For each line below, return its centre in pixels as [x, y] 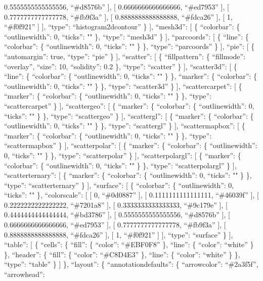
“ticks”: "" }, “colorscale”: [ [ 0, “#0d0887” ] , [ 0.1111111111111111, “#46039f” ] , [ [131, 195]
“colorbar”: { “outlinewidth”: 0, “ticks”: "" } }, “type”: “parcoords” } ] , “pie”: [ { [129, 46]
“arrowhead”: [25, 274]
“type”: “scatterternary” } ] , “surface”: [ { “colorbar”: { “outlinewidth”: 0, [119, 185]
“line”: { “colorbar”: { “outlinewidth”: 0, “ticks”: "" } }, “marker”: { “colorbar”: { [130, 76]
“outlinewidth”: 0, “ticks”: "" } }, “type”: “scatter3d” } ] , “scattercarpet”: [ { [123, 86]
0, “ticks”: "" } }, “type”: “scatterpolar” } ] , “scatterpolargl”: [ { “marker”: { [123, 155]
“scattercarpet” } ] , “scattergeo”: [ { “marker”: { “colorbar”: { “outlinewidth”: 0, [129, 105]
